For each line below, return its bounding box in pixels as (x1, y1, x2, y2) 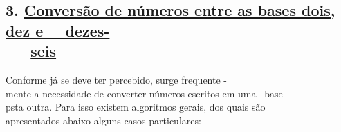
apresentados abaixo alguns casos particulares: (6, 113, 201, 127)
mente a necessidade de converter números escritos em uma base (6, 86, 283, 100)
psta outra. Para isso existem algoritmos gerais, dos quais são (6, 100, 266, 114)
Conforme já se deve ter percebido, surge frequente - (6, 72, 227, 86)
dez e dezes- (6, 19, 110, 41)
